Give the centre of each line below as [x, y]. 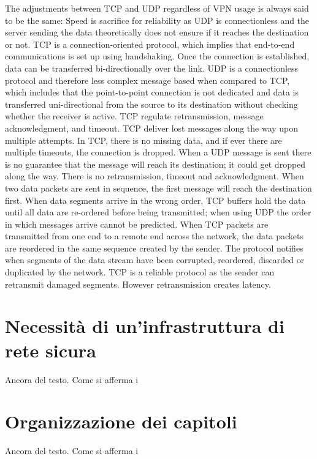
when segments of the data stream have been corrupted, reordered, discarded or [155, 260]
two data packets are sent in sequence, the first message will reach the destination [158, 188]
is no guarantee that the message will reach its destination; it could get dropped [155, 164]
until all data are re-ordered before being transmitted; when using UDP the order [158, 212]
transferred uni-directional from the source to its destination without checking [151, 104]
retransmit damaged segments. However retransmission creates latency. [138, 284]
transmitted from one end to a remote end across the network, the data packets [154, 236]
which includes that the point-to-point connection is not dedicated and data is [152, 92]
